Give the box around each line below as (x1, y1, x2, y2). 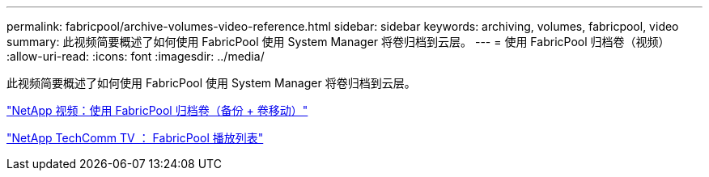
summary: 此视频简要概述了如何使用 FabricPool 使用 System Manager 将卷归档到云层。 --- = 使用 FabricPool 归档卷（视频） (6, 35, 670, 48)
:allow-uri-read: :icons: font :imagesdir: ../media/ (6, 49, 265, 63)
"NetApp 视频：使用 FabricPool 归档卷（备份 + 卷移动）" (6, 103, 308, 117)
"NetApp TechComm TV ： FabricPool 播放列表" (6, 131, 264, 145)
